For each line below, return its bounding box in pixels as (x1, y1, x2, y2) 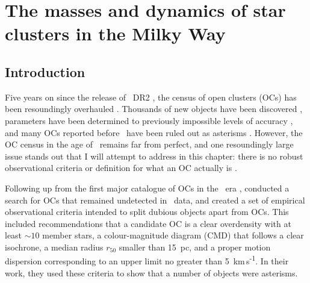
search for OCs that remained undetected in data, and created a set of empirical (5, 193, 305, 206)
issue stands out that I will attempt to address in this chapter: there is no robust (5, 149, 303, 162)
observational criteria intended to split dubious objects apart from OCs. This (5, 205, 289, 218)
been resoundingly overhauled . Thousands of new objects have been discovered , (5, 102, 303, 115)
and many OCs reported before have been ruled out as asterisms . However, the (5, 126, 303, 138)
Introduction (5, 62, 85, 81)
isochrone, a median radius (5, 240, 104, 253)
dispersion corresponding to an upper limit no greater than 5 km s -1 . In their (5, 253, 289, 267)
